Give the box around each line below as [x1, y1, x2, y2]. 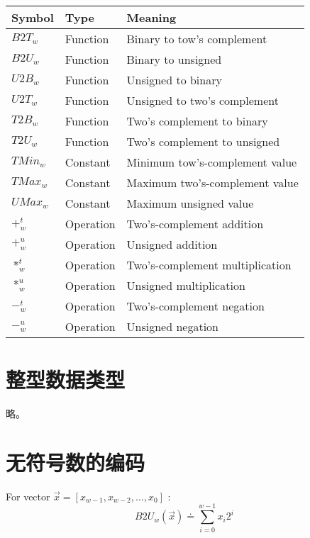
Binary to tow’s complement [126, 30, 267, 47]
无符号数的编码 [6, 447, 145, 476]
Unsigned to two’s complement [126, 92, 279, 108]
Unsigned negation [126, 318, 218, 335]
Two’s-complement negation [126, 298, 265, 314]
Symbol [11, 9, 54, 26]
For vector [6, 488, 50, 503]
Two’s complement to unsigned [126, 133, 280, 150]
